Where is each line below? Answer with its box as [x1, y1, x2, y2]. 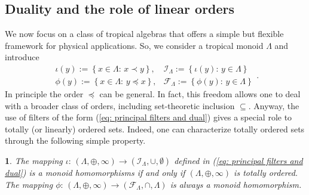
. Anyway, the [248, 99, 299, 112]
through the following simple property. [5, 134, 146, 147]
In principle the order [5, 88, 84, 100]
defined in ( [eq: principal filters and [174, 154, 303, 167]
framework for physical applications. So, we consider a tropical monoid [5, 39, 264, 51]
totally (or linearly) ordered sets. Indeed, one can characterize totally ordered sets [5, 122, 305, 135]
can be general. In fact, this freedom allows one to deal [99, 88, 301, 100]
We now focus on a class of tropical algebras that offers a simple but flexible [5, 27, 284, 40]
